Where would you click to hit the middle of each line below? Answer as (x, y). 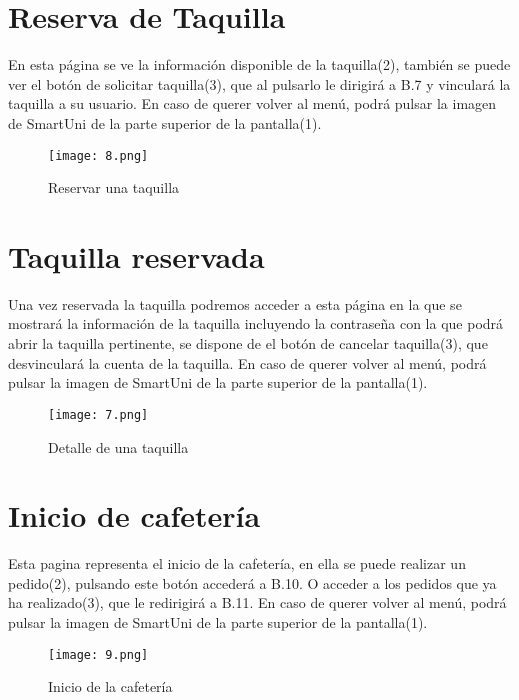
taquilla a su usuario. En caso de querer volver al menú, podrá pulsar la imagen (252, 103)
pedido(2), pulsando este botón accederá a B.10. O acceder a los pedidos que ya (252, 582)
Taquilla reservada (136, 255)
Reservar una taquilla (114, 187)
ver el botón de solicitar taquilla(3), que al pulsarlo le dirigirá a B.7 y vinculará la (259, 83)
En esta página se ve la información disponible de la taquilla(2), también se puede (259, 64)
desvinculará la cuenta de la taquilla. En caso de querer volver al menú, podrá (247, 362)
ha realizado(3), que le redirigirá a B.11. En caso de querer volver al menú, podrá (257, 602)
